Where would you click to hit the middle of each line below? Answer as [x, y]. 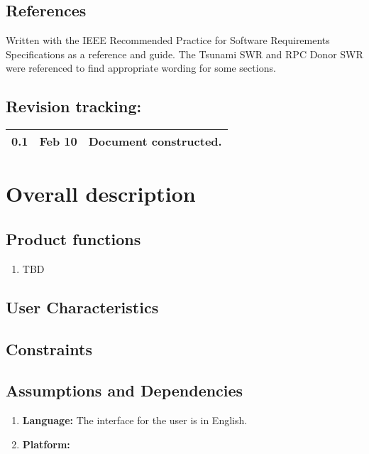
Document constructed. [155, 141]
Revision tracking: [74, 106]
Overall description [101, 194]
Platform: [46, 444]
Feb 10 [58, 141]
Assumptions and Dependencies [125, 390]
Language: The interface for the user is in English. [135, 420]
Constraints [49, 348]
